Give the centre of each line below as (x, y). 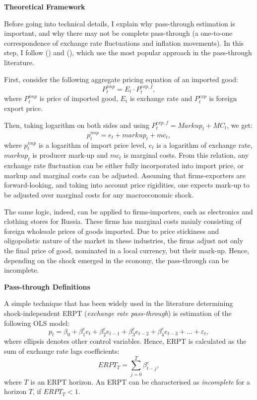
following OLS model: (37, 323)
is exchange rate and (161, 98)
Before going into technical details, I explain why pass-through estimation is (120, 23)
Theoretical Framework (45, 6)
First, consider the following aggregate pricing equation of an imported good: (121, 79)
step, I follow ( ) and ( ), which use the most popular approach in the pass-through (128, 52)
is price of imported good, (79, 98)
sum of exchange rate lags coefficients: (62, 351)
